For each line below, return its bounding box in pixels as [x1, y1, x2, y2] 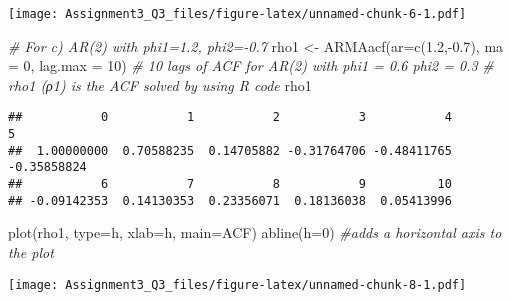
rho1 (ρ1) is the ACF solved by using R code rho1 [8, 74, 312, 95]
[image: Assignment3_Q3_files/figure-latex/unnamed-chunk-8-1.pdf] [8, 277, 467, 292]
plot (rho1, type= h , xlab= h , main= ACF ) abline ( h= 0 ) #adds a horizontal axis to [8, 222, 502, 243]
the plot [8, 241, 54, 262]
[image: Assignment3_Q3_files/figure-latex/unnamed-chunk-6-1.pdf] [8, 7, 467, 21]
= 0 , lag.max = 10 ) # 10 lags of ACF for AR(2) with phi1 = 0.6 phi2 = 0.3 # [8, 55, 494, 76]
